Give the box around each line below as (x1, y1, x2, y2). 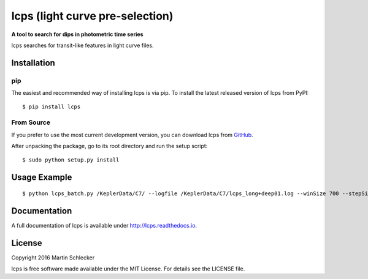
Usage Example (11, 172, 72, 183)
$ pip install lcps (22, 103, 81, 110)
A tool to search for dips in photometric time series (11, 31, 144, 38)
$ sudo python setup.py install (22, 157, 120, 163)
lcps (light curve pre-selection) (11, 9, 174, 23)
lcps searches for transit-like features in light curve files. (11, 42, 154, 49)
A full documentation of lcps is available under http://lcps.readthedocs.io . (11, 221, 197, 229)
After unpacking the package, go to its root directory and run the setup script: (11, 143, 208, 150)
